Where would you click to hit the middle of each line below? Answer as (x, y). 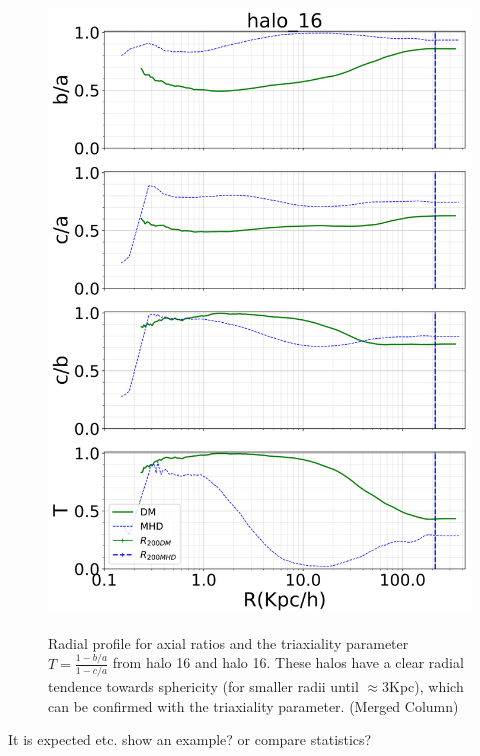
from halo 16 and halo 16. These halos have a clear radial (288, 662)
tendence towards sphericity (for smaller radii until (203, 686)
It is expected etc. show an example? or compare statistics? (190, 739)
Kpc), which (426, 686)
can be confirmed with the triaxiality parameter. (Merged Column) (253, 705)
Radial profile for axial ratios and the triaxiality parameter (228, 642)
